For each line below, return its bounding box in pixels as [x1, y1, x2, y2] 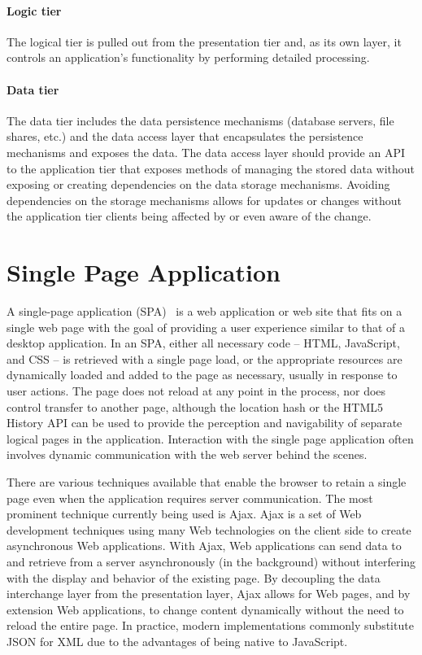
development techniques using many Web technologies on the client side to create [7, 521, 411, 538]
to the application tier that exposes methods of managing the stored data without [7, 159, 415, 177]
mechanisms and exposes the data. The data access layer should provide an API [7, 143, 405, 160]
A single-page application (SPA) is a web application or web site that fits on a [7, 303, 402, 320]
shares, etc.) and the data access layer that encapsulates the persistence [7, 128, 363, 145]
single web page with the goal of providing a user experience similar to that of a [7, 318, 405, 335]
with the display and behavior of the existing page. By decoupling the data [7, 569, 381, 586]
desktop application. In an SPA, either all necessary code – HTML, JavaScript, [7, 334, 400, 352]
